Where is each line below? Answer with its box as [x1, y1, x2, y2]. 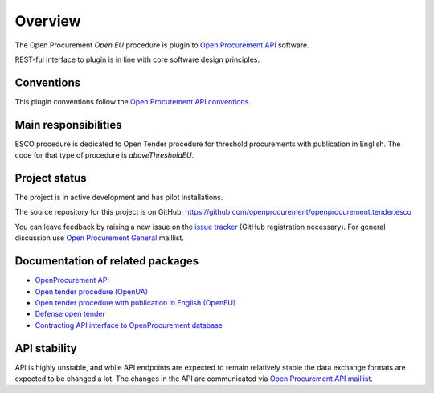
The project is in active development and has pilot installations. [14, 193, 223, 203]
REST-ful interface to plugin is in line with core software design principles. [14, 55, 260, 64]
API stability [14, 342, 78, 355]
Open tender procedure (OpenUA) [35, 286, 149, 297]
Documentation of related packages [14, 254, 199, 268]
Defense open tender [35, 309, 106, 319]
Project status [14, 171, 88, 185]
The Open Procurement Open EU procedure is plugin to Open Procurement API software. [14, 40, 309, 50]
